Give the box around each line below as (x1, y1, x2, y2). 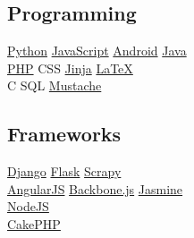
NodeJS (7, 197, 49, 216)
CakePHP (7, 214, 61, 233)
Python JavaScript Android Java (7, 41, 187, 60)
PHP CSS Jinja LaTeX (7, 58, 133, 77)
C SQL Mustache (7, 76, 102, 95)
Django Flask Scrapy (7, 162, 122, 181)
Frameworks (7, 120, 122, 148)
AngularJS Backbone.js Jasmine (7, 179, 183, 198)
